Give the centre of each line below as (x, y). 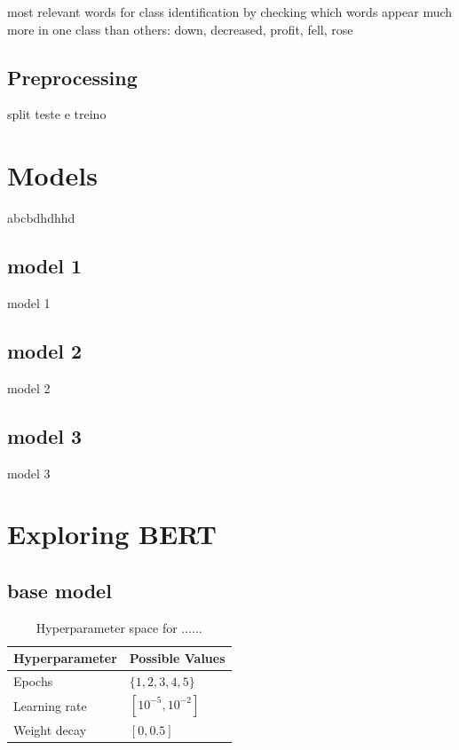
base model (59, 590)
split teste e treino (57, 114)
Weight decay (50, 730)
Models (52, 175)
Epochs (33, 681)
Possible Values (177, 658)
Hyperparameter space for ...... (119, 627)
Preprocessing (72, 77)
